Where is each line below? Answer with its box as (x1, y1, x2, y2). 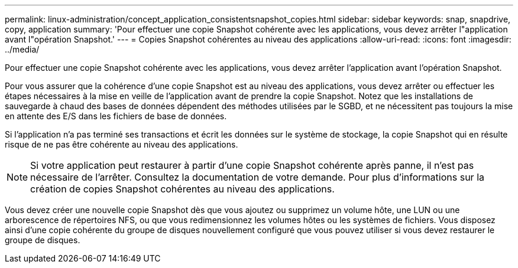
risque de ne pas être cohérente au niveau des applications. (5, 139, 238, 149)
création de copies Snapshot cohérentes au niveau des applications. (30, 183, 335, 195)
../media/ (5, 44, 40, 54)
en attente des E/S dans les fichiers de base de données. (5, 111, 227, 121)
